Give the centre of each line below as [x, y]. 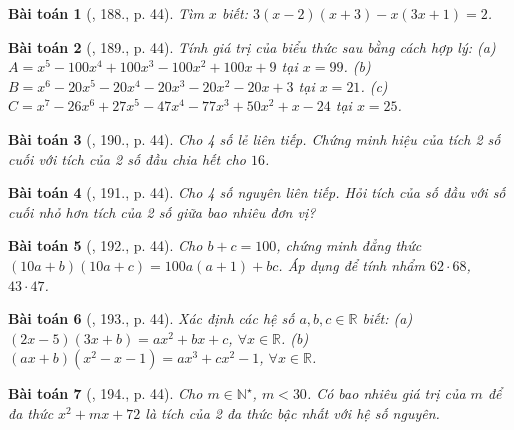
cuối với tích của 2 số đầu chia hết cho [127, 158]
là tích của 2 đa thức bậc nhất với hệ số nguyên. [292, 412]
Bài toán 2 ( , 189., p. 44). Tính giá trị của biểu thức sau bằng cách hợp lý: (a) [252, 46]
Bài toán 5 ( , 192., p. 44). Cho [105, 245]
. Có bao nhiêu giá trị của [386, 393]
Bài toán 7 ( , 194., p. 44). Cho [105, 393]
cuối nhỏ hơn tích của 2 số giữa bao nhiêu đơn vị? [162, 211]
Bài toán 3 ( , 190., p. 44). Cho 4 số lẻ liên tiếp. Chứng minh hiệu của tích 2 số [254, 138]
